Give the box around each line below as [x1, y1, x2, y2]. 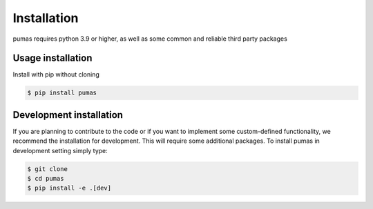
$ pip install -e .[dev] [27, 184, 112, 192]
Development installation [12, 109, 124, 121]
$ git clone [27, 165, 68, 172]
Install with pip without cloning [12, 70, 99, 79]
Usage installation [12, 52, 93, 64]
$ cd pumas [27, 175, 64, 183]
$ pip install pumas [27, 89, 97, 97]
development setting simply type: [12, 146, 108, 155]
